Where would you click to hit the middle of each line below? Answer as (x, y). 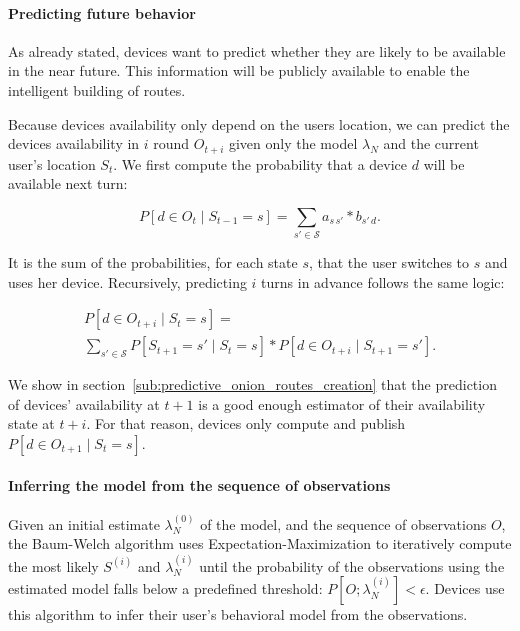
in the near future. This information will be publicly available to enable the (239, 70)
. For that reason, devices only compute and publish (246, 423)
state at (31, 423)
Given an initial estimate (84, 523)
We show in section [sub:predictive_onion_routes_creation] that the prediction (252, 384)
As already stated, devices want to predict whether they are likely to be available (257, 50)
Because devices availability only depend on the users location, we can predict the (259, 123)
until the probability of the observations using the (352, 565)
